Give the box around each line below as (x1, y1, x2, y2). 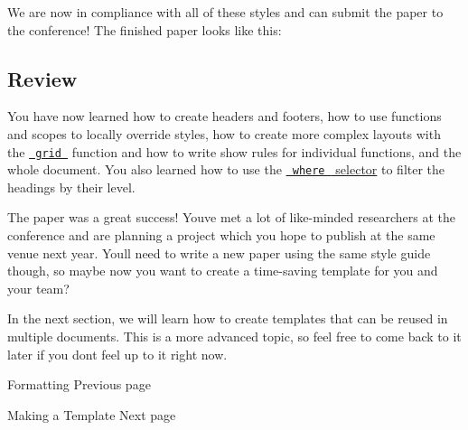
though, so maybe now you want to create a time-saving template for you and (7, 261, 438, 280)
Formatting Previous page (7, 375, 151, 394)
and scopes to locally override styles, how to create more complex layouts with (7, 124, 441, 143)
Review (7, 64, 78, 92)
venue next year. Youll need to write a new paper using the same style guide (7, 243, 431, 262)
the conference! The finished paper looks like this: (7, 20, 282, 39)
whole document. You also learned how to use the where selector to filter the (7, 160, 445, 179)
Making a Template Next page (7, 405, 176, 424)
